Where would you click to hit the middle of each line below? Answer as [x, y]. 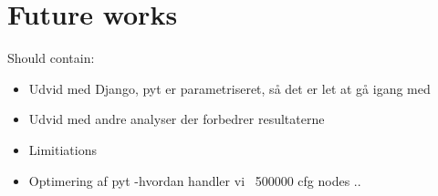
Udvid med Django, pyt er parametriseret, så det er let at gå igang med [229, 88]
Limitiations [63, 149]
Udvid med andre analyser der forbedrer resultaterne [177, 119]
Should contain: [51, 58]
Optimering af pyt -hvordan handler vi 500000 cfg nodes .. [195, 180]
